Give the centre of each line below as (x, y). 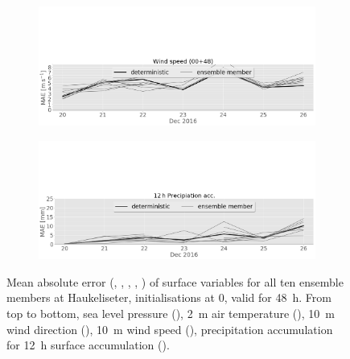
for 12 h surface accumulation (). (88, 345)
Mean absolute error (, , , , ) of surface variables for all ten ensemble (175, 281)
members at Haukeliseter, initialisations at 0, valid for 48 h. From (169, 297)
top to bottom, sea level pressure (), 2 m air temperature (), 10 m (171, 313)
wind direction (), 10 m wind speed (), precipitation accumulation (170, 329)
